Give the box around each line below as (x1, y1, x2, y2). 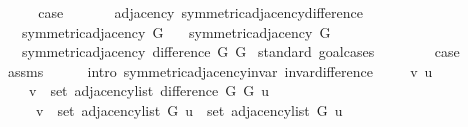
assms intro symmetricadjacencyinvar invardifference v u (7, 60, 433, 81)
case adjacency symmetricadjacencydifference (38, 2, 363, 22)
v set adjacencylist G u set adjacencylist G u (35, 99, 343, 120)
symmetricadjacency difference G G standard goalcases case (21, 41, 460, 62)
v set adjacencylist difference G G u (28, 80, 269, 101)
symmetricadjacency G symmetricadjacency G (21, 21, 331, 42)
